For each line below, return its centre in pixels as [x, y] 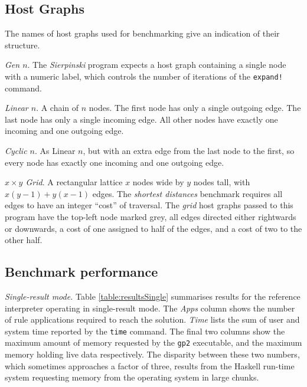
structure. [22, 45]
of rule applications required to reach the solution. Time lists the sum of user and [152, 319]
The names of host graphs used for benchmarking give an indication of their [142, 33]
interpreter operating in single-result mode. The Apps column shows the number [150, 308]
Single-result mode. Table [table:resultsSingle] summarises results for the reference [153, 296]
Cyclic [16, 151]
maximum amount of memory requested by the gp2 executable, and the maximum [153, 342]
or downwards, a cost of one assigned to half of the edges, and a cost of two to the [153, 228]
